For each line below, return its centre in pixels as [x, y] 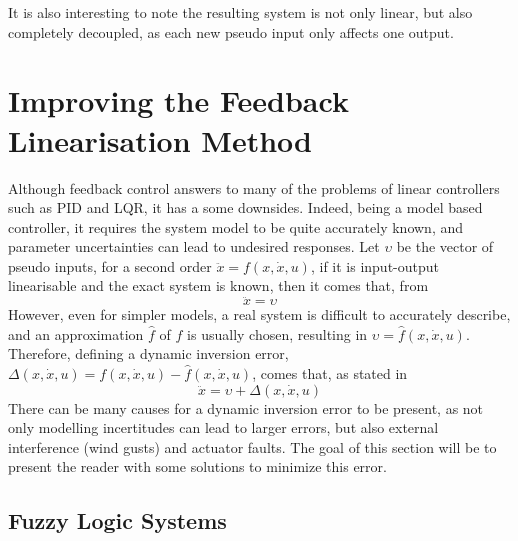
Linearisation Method [160, 139]
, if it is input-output [375, 265]
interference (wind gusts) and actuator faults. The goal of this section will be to [252, 446]
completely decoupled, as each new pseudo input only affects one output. [231, 31]
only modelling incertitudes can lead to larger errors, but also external [223, 427]
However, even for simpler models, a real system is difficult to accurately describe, [259, 314]
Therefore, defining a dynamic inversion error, [148, 353]
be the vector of [445, 246]
